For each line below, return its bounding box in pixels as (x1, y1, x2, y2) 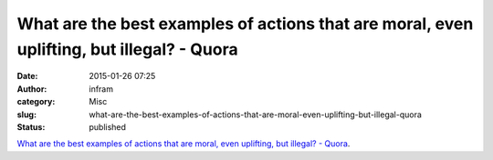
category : (16, 96, 56, 107)
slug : (16, 109, 37, 120)
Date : (16, 71, 38, 82)
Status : (16, 121, 46, 132)
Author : (16, 83, 47, 95)
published (89, 121, 127, 132)
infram (89, 83, 114, 95)
